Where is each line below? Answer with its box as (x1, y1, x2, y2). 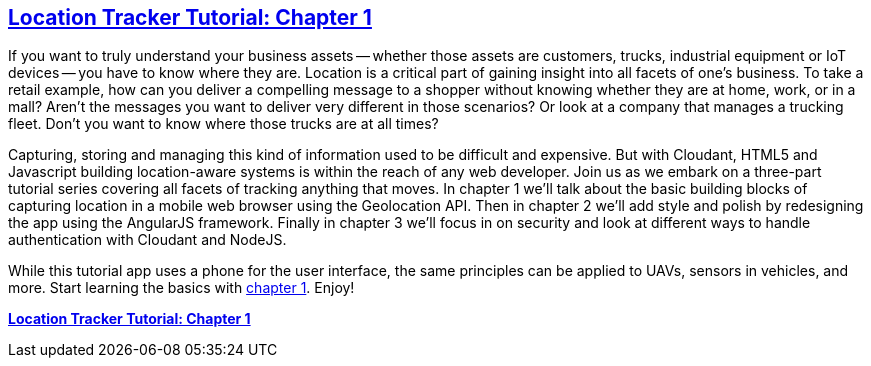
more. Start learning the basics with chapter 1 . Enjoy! (8, 279, 355, 297)
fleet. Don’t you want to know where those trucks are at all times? (8, 115, 439, 133)
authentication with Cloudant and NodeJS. (8, 231, 287, 249)
